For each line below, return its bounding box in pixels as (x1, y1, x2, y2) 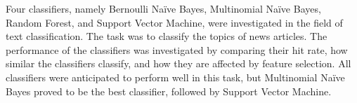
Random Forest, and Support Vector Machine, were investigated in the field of (6, 15, 343, 29)
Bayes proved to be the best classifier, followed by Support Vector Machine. (6, 83, 332, 98)
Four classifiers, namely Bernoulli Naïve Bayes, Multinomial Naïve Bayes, (6, 1, 321, 15)
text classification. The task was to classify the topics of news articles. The (6, 29, 327, 43)
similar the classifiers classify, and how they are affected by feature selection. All (6, 56, 351, 71)
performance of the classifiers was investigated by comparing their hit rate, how (6, 42, 348, 57)
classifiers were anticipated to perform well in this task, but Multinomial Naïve (6, 69, 345, 84)
